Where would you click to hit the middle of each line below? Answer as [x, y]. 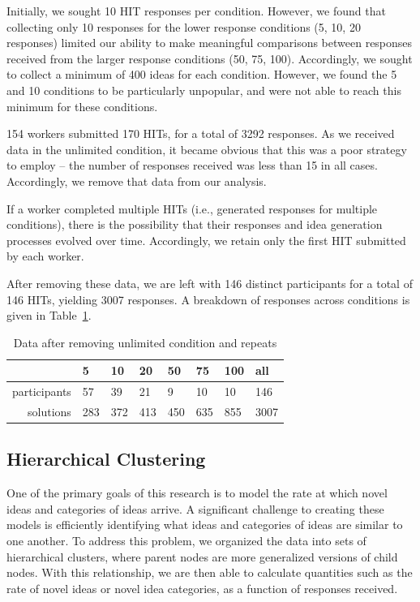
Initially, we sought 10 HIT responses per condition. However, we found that [196, 11]
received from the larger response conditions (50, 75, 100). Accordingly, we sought [210, 58]
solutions [49, 411]
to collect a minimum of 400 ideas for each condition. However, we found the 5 [202, 74]
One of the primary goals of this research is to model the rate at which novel [197, 493]
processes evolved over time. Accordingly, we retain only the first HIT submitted [206, 240]
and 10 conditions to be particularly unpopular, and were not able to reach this [204, 90]
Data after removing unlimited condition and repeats [145, 342]
